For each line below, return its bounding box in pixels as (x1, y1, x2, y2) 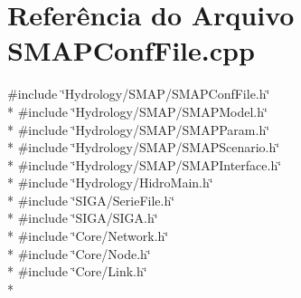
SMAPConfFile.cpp (7, 32, 255, 69)
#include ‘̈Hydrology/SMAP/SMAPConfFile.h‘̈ (7, 84, 270, 103)
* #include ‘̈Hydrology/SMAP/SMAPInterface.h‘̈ (7, 155, 282, 174)
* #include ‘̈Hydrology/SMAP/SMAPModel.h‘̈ (7, 101, 268, 120)
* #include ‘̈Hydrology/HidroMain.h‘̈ (7, 173, 213, 192)
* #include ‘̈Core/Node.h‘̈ (7, 244, 151, 263)
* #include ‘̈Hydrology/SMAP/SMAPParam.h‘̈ (7, 120, 270, 139)
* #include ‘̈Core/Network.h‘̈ (7, 226, 169, 245)
